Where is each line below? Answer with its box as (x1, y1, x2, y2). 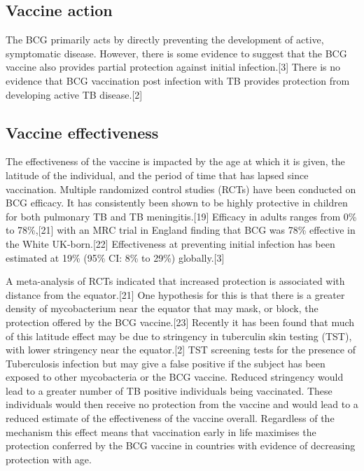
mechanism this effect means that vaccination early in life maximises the (6, 424, 316, 439)
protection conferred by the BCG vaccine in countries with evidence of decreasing (6, 438, 356, 453)
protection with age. (6, 451, 92, 466)
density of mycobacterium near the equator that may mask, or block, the (6, 301, 318, 316)
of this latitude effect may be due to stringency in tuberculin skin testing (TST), (6, 328, 352, 343)
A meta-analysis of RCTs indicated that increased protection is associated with (6, 274, 345, 288)
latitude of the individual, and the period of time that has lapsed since (6, 167, 309, 182)
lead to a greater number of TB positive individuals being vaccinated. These (6, 383, 332, 398)
